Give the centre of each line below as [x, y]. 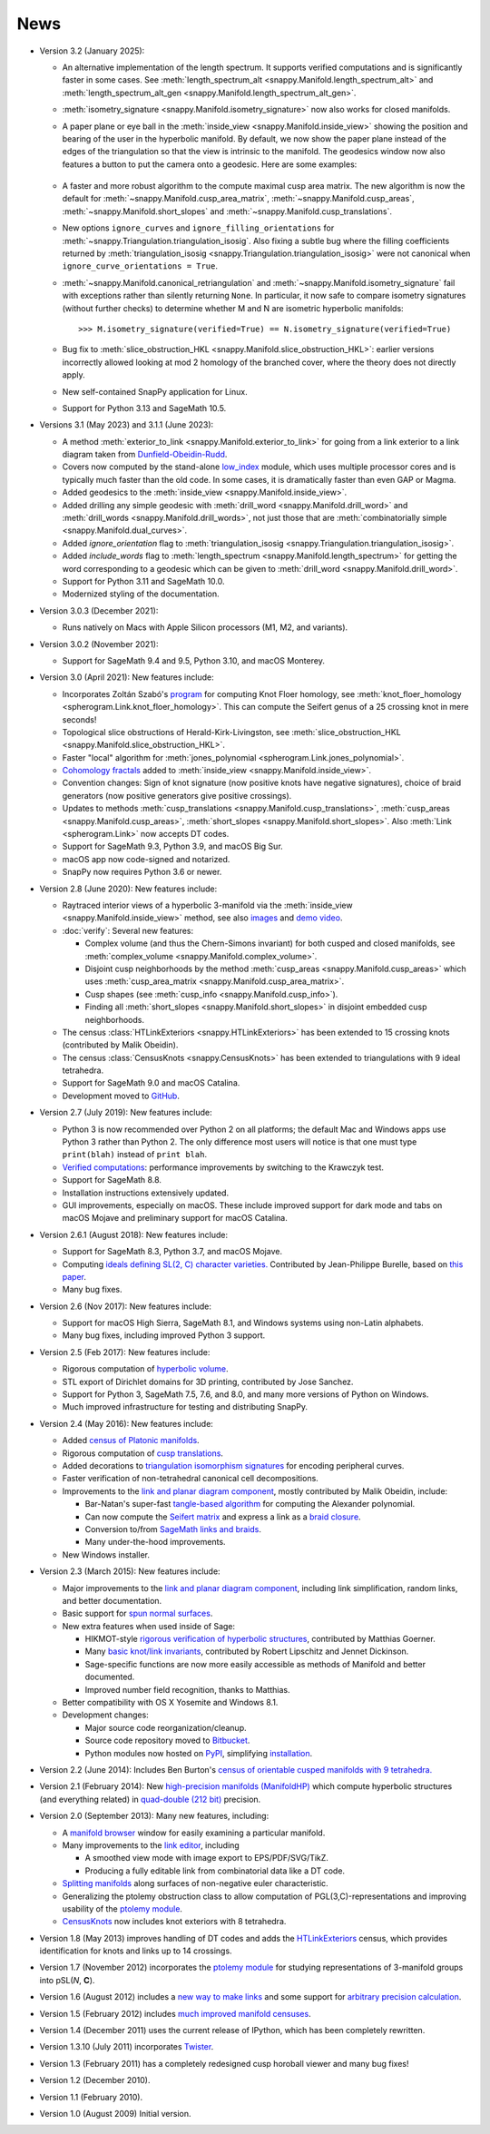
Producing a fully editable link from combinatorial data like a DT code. [215, 1871]
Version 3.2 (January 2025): [92, 51]
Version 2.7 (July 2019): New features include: [126, 1113]
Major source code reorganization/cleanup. [166, 1727]
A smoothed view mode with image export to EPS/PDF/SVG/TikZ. [206, 1858]
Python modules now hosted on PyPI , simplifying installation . [199, 1753]
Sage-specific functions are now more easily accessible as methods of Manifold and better [255, 1664]
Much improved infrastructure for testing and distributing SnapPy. [185, 1407]
